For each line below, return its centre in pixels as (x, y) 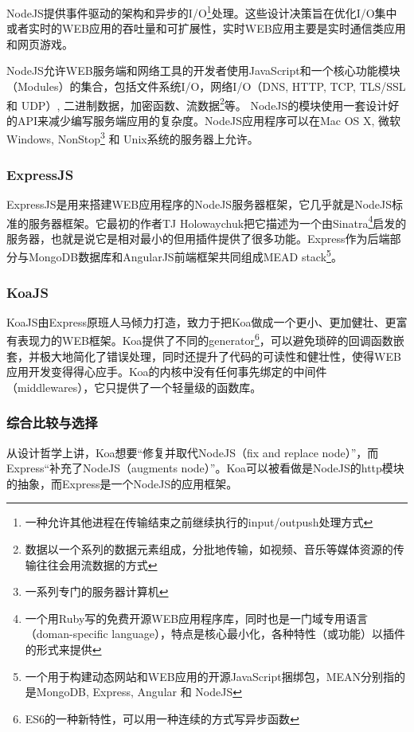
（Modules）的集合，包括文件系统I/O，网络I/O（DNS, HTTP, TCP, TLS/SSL (206, 86)
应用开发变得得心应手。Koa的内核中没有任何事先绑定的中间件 (167, 372)
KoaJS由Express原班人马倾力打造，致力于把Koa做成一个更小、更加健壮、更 (201, 321)
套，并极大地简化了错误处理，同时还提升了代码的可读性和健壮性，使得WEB (204, 356)
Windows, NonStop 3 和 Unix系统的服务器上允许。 (133, 138)
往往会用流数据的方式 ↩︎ (97, 564)
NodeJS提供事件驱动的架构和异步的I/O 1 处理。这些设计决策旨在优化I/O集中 (202, 12)
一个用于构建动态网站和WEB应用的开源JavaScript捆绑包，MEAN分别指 (210, 676)
